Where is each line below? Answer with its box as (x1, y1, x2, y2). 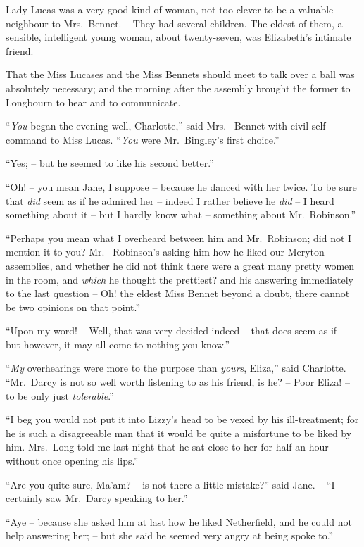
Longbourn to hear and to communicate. (6, 94, 181, 109)
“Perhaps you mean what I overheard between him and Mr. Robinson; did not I (6, 230, 352, 245)
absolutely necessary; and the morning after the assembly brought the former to (6, 80, 351, 95)
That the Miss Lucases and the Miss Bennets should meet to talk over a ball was (6, 67, 355, 82)
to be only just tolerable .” (6, 388, 114, 403)
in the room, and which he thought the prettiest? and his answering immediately (6, 272, 353, 287)
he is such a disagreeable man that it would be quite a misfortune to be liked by (6, 425, 352, 440)
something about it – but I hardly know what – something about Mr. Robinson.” (6, 207, 356, 222)
